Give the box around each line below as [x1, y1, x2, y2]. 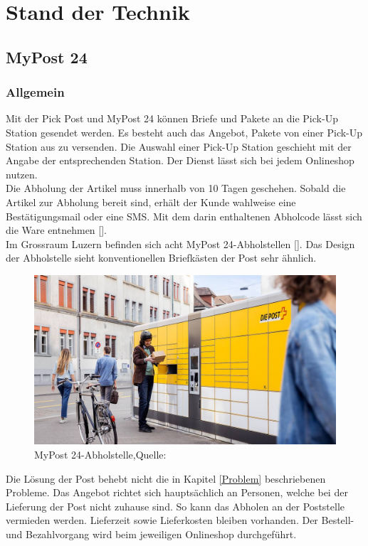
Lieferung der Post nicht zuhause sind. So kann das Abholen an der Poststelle [6, 498, 345, 513]
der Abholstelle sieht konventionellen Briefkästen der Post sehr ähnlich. [6, 250, 317, 265]
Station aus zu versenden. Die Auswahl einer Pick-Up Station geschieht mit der [6, 139, 352, 154]
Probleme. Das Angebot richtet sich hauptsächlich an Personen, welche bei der [6, 485, 348, 500]
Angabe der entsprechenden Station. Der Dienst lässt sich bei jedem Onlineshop [6, 153, 354, 168]
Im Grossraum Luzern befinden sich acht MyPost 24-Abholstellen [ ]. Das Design [6, 236, 355, 251]
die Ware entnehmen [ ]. [6, 223, 107, 237]
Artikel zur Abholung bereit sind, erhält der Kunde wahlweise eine [6, 194, 296, 209]
